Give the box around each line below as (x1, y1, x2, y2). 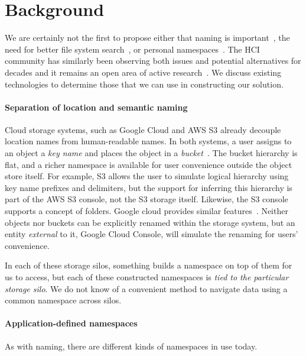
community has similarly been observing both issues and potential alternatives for (5, 54, 301, 67)
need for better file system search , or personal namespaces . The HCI (5, 43, 260, 55)
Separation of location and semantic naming (5, 101, 188, 113)
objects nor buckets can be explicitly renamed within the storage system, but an (5, 216, 295, 228)
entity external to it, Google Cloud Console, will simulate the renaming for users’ (5, 228, 298, 240)
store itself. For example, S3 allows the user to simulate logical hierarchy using (5, 170, 289, 182)
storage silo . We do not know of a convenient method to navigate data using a (5, 282, 288, 294)
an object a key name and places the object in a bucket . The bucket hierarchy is (5, 147, 298, 159)
